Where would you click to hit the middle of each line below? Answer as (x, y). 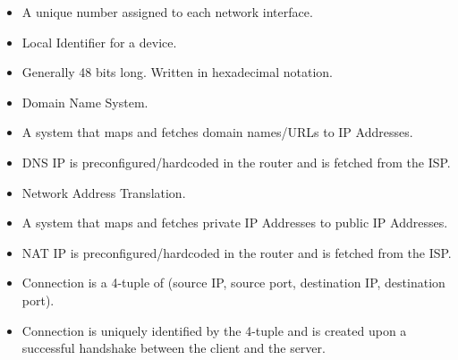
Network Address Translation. (104, 192)
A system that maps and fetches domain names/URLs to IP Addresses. (217, 132)
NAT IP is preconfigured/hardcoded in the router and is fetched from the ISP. (237, 252)
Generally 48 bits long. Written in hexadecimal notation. (177, 72)
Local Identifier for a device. (99, 42)
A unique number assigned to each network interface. (167, 12)
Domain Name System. (85, 102)
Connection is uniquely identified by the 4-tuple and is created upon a (214, 330)
